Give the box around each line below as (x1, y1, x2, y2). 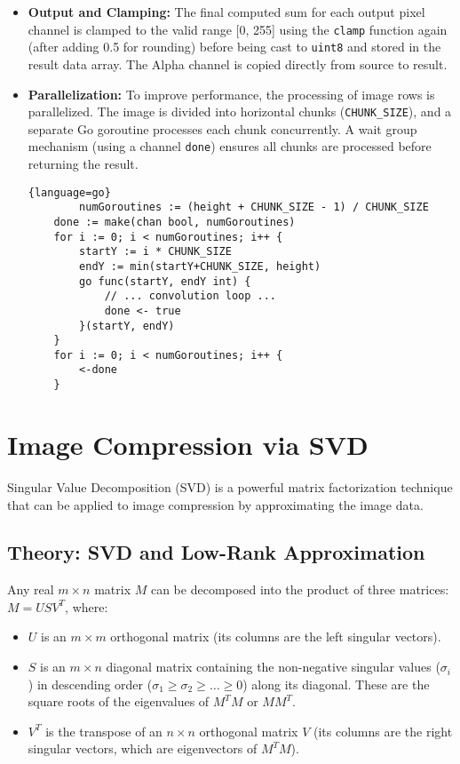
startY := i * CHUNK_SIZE (79, 245, 232, 259)
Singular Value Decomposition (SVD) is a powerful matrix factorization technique (7, 477, 453, 496)
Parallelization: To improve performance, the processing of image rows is (28, 84, 435, 103)
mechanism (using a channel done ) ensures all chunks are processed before (28, 137, 432, 155)
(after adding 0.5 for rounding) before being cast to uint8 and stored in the (28, 37, 441, 56)
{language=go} (28, 186, 111, 199)
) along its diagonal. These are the (242, 674, 430, 693)
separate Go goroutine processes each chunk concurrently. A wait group (28, 119, 417, 138)
